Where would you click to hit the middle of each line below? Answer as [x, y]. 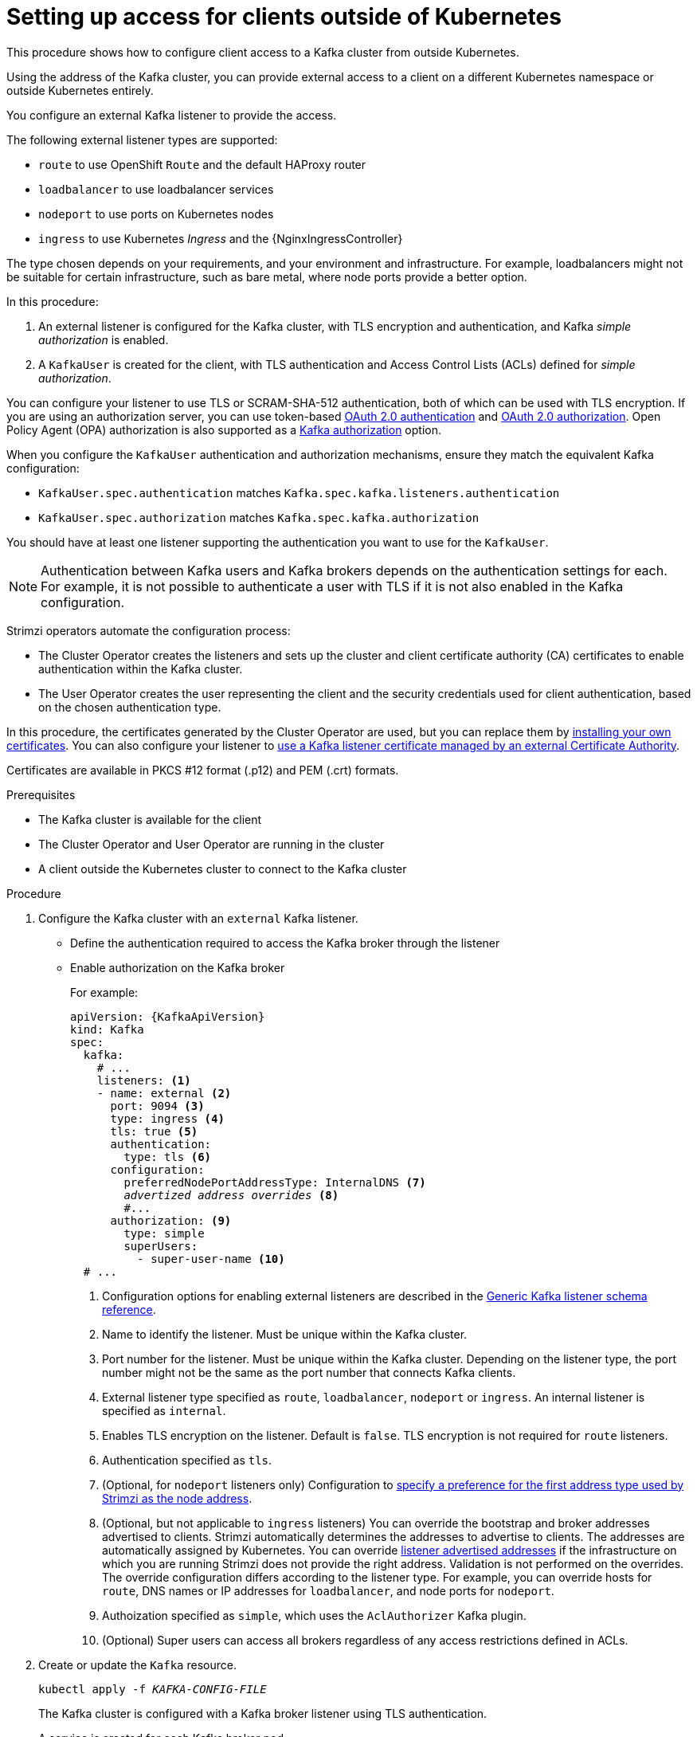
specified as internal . [164, 1410]
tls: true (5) [154, 1131]
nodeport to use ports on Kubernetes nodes [156, 214]
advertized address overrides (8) [231, 1195]
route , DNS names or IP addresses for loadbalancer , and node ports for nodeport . [328, 1590]
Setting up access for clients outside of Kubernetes [284, 17]
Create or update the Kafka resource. [137, 1664]
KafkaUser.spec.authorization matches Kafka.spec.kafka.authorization [259, 517]
